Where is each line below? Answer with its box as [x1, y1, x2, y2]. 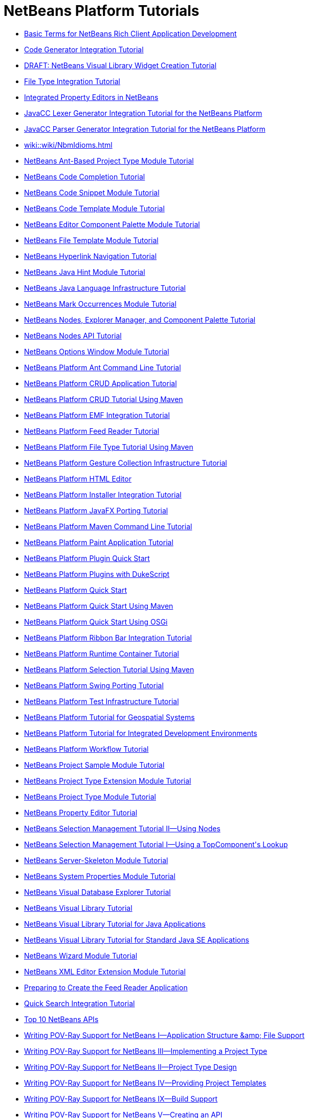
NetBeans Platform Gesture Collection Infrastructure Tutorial [24, 458, 227, 467]
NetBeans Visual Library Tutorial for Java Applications [24, 919, 206, 928]
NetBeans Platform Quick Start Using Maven [24, 601, 173, 610]
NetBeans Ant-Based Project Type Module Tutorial [24, 156, 194, 165]
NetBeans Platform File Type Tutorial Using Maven [24, 442, 193, 451]
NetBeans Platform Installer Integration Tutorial [24, 490, 182, 499]
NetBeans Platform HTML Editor [24, 474, 131, 483]
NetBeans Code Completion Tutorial [24, 172, 145, 181]
